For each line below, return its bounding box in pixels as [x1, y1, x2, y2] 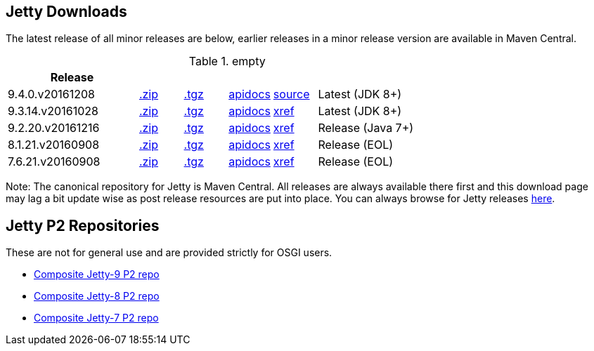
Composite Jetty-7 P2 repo [34, 312, 159, 324]
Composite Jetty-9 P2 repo [34, 268, 160, 281]
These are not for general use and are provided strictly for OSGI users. [6, 246, 332, 259]
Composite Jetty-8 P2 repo [34, 290, 160, 303]
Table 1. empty [188, 54, 266, 69]
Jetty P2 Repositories [6, 216, 160, 234]
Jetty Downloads [6, 3, 127, 20]
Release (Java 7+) [318, 121, 414, 135]
